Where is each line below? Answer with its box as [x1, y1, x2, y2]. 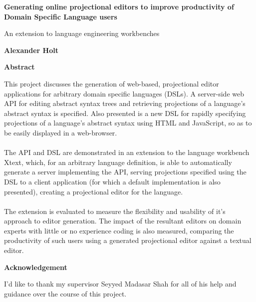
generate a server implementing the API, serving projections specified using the [4, 166, 247, 177]
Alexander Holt [4, 44, 58, 55]
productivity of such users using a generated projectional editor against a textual [4, 235, 252, 245]
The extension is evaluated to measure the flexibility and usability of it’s [4, 205, 226, 216]
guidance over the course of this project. [4, 288, 127, 298]
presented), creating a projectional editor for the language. [4, 186, 183, 196]
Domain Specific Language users [4, 11, 117, 21]
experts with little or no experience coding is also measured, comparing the [4, 225, 234, 235]
